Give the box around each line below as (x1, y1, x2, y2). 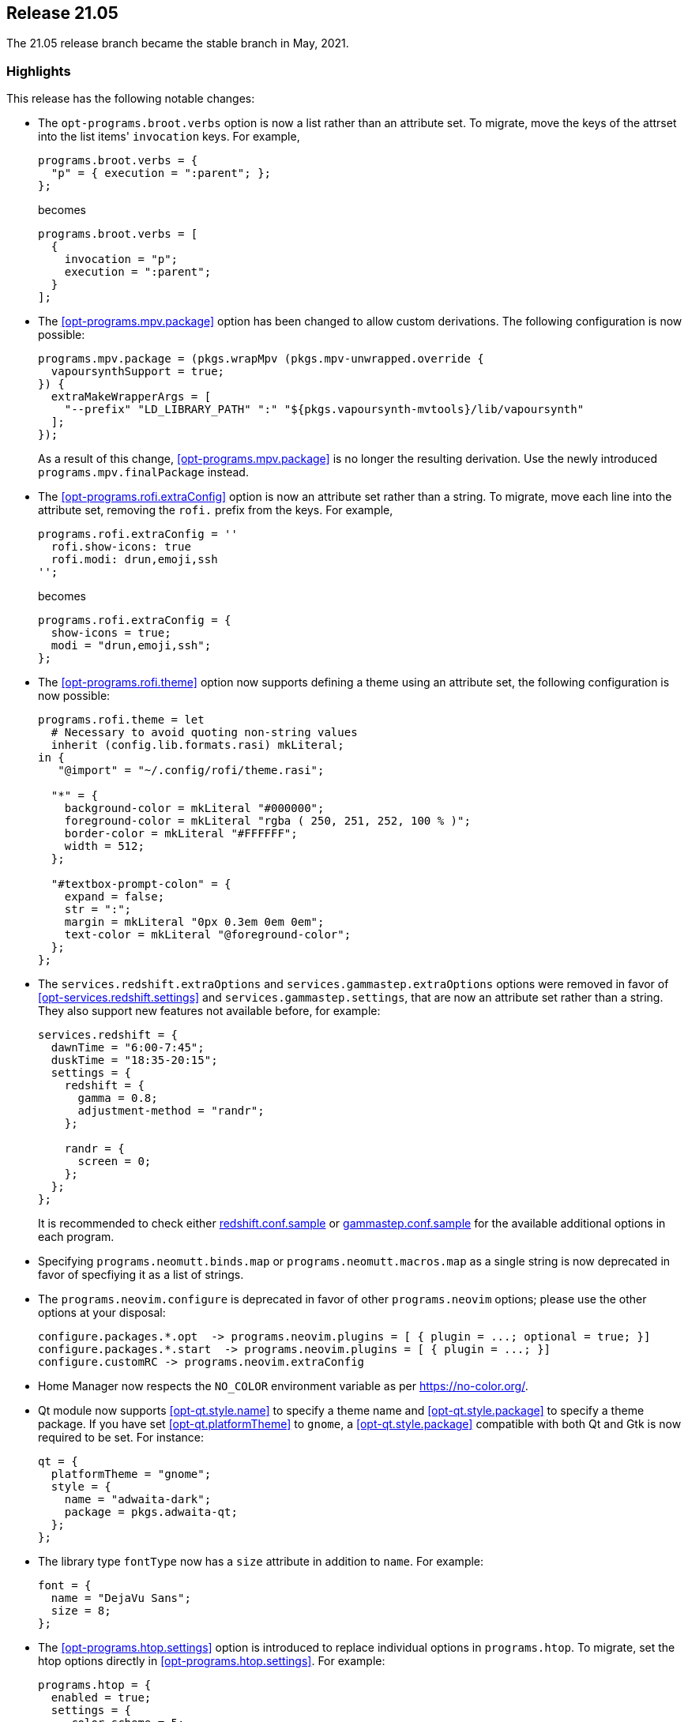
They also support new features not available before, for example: (38, 1004, 381, 1018)
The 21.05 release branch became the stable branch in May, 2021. (6, 36, 349, 51)
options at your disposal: (38, 1306, 166, 1320)
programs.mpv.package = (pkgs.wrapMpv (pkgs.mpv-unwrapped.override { (38, 352, 484, 366)
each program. (38, 1230, 115, 1244)
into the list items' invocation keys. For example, (38, 130, 300, 144)
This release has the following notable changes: (6, 92, 255, 106)
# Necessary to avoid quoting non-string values (51, 726, 358, 739)
